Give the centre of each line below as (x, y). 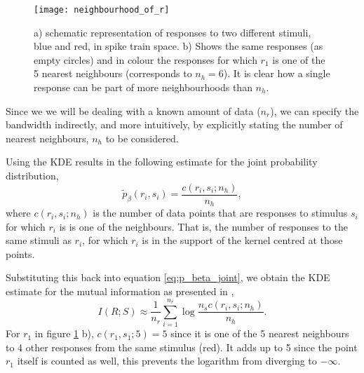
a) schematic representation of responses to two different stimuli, (173, 32)
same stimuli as (39, 240)
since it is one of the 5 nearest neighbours (260, 333)
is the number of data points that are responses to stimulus (220, 213)
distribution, (32, 175)
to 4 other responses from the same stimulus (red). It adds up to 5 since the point (182, 347)
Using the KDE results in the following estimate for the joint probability (162, 162)
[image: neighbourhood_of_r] (102, 10)
